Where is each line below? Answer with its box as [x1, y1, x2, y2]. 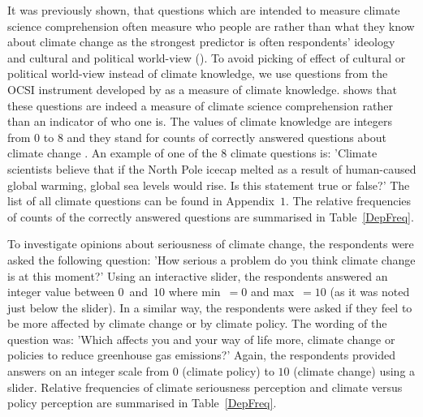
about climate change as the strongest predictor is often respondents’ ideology [7, 33, 395, 50]
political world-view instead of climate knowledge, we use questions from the [7, 65, 388, 82]
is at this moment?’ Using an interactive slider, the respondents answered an [7, 267, 388, 284]
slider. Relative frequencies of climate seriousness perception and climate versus [7, 378, 403, 395]
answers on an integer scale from [7, 363, 170, 380]
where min [168, 283, 221, 300]
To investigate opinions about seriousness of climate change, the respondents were [7, 235, 414, 252]
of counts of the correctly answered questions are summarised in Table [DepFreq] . [7, 208, 414, 225]
